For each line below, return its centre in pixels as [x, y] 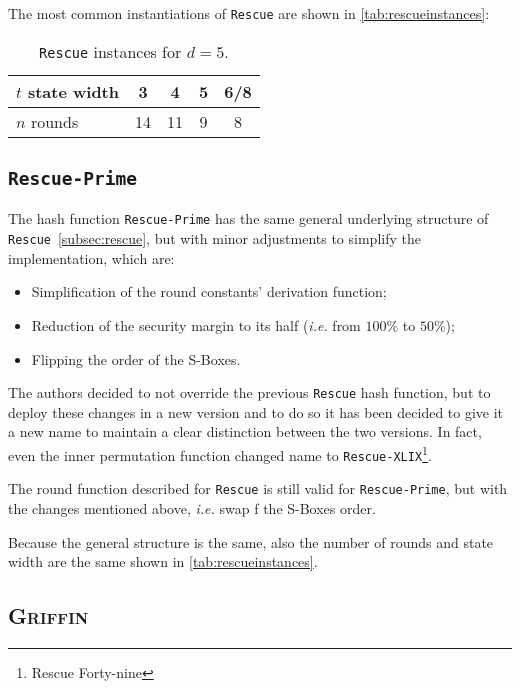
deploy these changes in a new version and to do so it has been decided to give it [256, 411]
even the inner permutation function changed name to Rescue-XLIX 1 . [220, 453]
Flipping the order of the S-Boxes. [136, 358]
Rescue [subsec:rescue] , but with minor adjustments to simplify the [214, 238]
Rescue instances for [110, 51]
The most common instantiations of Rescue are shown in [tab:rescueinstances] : [249, 13]
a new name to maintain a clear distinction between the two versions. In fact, [245, 431]
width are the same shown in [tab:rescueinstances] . [163, 561]
